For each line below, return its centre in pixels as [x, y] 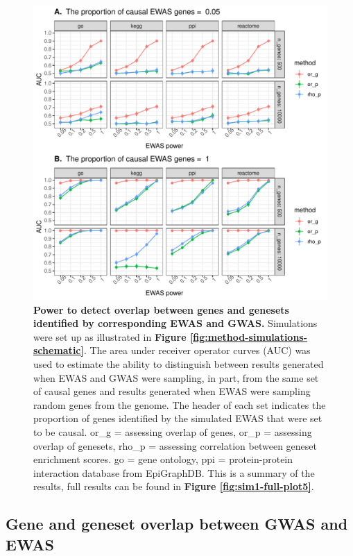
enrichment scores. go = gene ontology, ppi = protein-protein [163, 459]
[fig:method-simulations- [249, 336]
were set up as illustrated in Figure [110, 336]
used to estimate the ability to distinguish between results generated [179, 363]
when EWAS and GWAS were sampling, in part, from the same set [176, 377]
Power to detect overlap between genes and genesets [161, 309]
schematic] [59, 350]
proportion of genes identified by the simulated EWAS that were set [178, 418]
